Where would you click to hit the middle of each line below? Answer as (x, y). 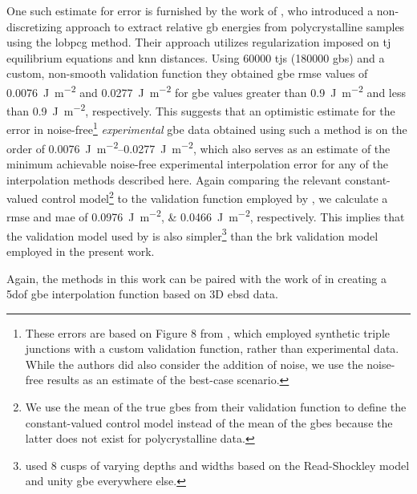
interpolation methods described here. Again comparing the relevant (174, 179)
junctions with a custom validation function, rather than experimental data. (212, 348)
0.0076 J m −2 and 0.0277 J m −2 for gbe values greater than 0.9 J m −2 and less (206, 91)
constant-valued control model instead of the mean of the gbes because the (209, 422)
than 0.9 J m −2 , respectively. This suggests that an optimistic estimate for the (201, 109)
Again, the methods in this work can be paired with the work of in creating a (196, 278)
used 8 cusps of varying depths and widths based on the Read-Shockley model (217, 465)
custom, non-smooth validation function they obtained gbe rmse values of (187, 73)
